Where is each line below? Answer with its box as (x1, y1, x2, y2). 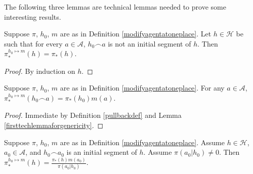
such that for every (4, 38, 63, 49)
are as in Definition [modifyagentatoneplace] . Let (60, 28, 212, 39)
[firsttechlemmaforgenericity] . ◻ (4, 120, 104, 130)
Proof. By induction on (4, 65, 75, 76)
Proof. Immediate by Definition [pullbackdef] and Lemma (4, 110, 182, 120)
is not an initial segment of (108, 38, 191, 49)
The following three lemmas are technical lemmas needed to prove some (4, 2, 226, 12)
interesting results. (4, 11, 61, 22)
